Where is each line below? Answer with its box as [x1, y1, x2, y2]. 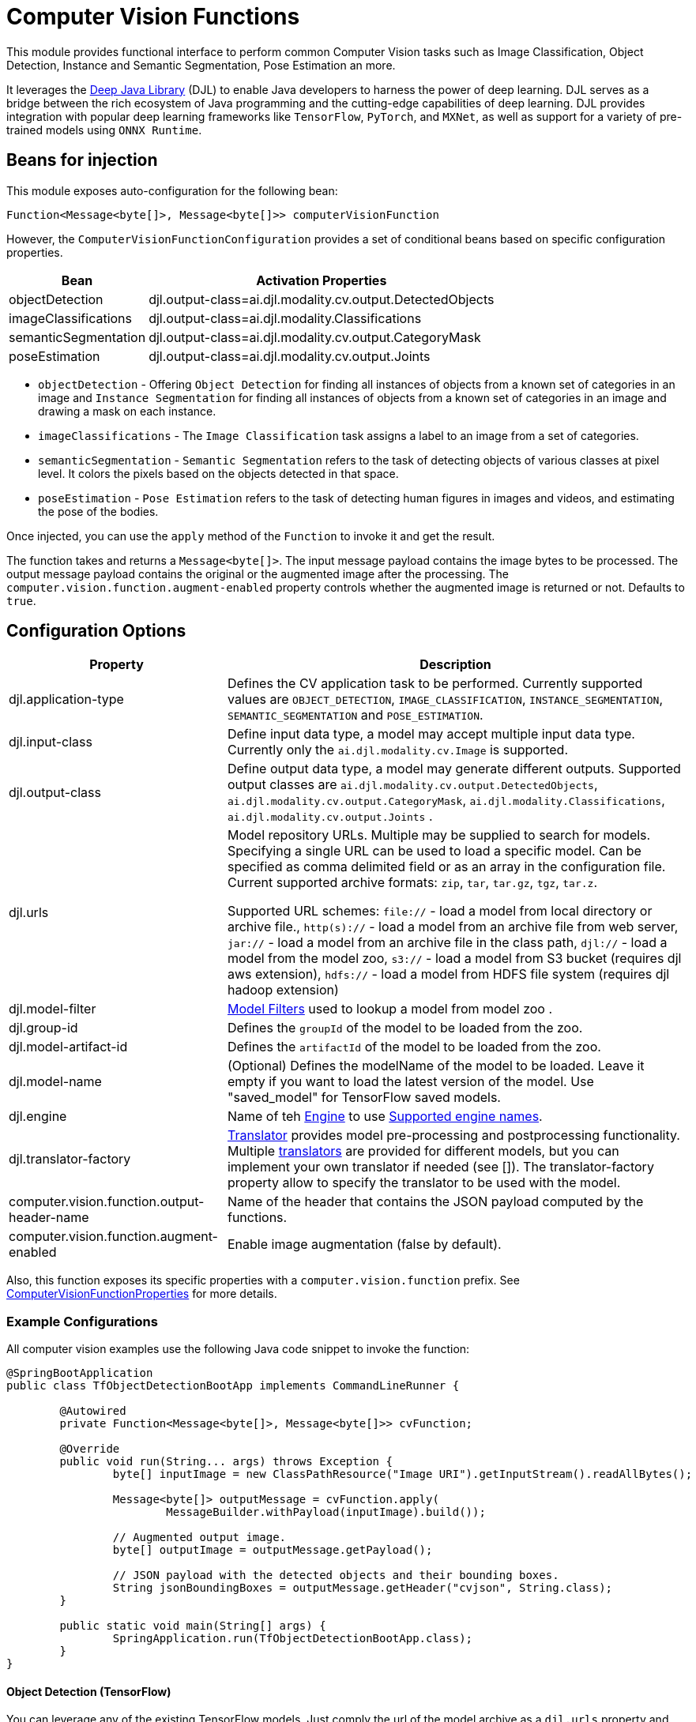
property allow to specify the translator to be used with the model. [227, 1175, 621, 1191]
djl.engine [9, 1108, 67, 1125]
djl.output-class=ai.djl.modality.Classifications [149, 310, 422, 326]
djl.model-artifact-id [9, 1039, 128, 1055]
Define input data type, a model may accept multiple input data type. [227, 726, 635, 743]
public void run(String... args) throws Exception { [59, 1455, 393, 1468]
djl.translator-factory [9, 1151, 131, 1167]
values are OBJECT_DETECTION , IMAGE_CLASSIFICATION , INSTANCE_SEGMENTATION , [227, 691, 664, 708]
